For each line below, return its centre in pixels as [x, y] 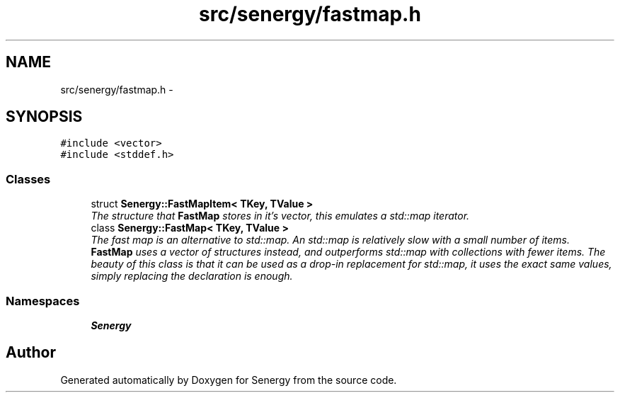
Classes [28, 179]
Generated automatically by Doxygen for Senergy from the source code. [229, 380]
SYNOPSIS [44, 117]
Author [31, 353]
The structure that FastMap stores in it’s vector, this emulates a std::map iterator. [280, 216]
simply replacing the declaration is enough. [192, 276]
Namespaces [43, 301]
